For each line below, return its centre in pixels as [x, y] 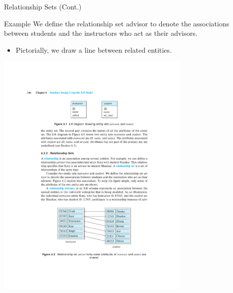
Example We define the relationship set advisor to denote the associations [117, 23]
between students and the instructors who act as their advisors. [101, 33]
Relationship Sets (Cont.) [43, 6]
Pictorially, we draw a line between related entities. [94, 49]
